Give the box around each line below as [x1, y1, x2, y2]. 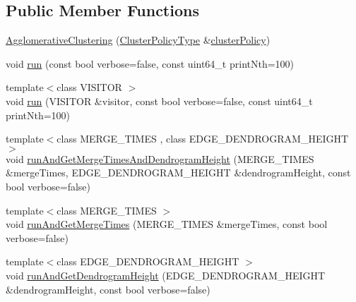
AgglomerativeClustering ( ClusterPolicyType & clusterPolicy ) [6, 32, 271, 47]
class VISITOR [57, 80, 122, 95]
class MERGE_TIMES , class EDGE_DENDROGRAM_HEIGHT [57, 131, 349, 146]
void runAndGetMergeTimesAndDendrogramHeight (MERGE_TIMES [6, 151, 314, 166]
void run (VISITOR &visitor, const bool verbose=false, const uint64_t [6, 93, 313, 108]
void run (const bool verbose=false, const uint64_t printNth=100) [6, 56, 295, 71]
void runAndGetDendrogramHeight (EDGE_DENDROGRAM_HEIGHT [6, 267, 326, 282]
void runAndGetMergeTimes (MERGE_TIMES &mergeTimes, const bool [6, 217, 328, 231]
